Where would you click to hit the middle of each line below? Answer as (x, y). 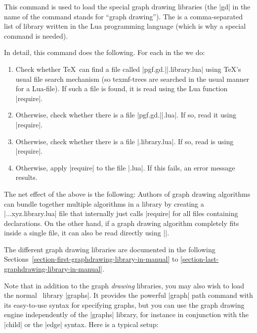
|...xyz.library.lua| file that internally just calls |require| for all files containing (121, 213)
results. (26, 177)
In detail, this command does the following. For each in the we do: (105, 52)
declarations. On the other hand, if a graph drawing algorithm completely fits (122, 223)
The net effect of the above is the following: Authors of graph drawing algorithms (127, 194)
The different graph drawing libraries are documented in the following (110, 249)
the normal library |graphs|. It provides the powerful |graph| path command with (128, 295)
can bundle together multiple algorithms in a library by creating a (104, 203)
